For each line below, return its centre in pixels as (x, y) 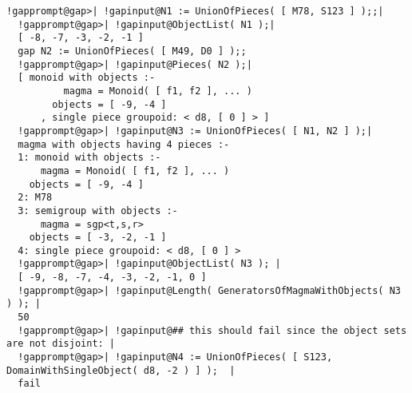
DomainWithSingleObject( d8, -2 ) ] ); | (121, 370)
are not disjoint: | (61, 344)
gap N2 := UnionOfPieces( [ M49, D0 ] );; (132, 51)
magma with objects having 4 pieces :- (124, 144)
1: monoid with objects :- (89, 158)
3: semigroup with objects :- (98, 210)
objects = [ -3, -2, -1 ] (98, 238)
